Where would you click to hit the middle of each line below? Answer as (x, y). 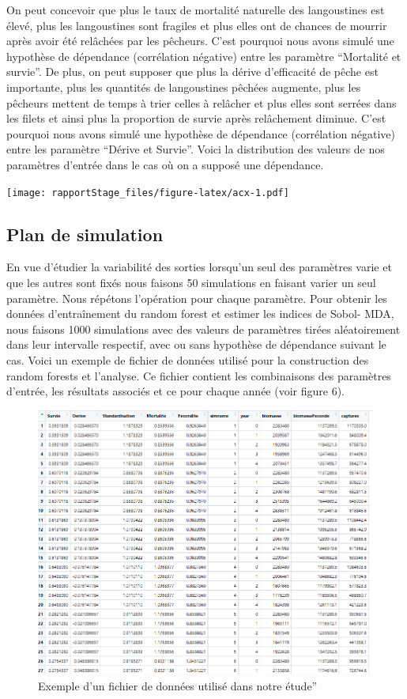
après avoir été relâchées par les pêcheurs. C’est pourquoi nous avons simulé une (200, 41)
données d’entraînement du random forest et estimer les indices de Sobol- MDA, (200, 314)
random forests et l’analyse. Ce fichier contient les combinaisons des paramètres (199, 375)
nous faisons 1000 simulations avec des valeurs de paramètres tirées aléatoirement (203, 329)
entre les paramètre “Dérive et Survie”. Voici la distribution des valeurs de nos (196, 149)
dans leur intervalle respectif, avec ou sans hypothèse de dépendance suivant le (196, 344)
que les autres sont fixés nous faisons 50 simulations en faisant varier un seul (191, 282)
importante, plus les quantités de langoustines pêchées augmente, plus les (184, 87)
